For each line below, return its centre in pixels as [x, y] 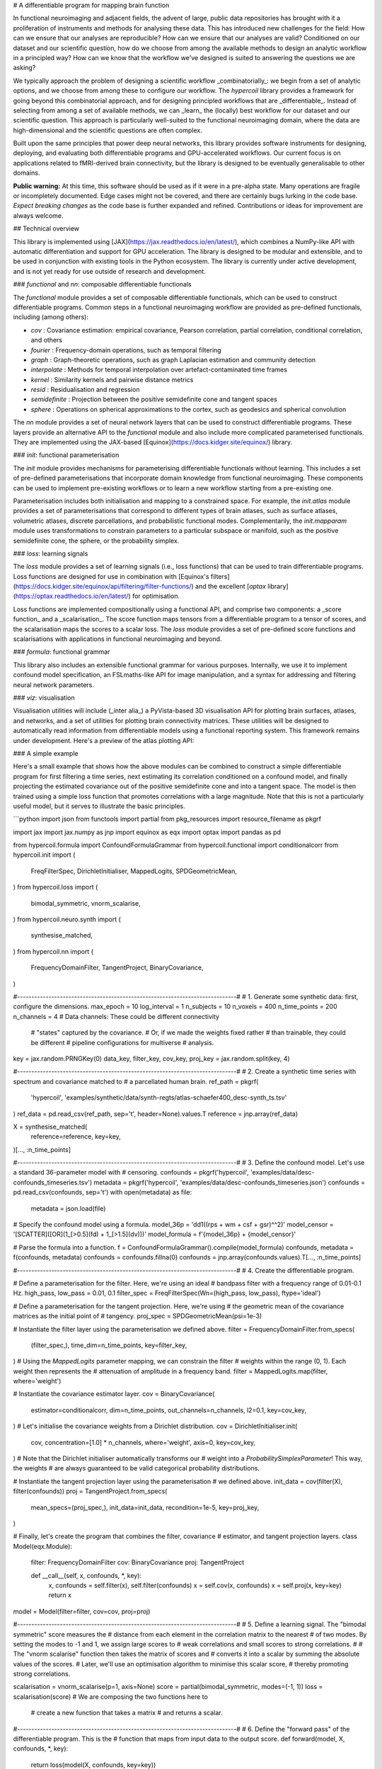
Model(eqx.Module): [42, 1546]
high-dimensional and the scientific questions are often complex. [108, 130]
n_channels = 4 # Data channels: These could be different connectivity [116, 1016]
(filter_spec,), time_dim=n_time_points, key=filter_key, [109, 1345]
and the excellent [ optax [231, 587]
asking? [24, 68]
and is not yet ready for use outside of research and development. [110, 271]
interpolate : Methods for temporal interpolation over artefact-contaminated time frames [159, 370]
